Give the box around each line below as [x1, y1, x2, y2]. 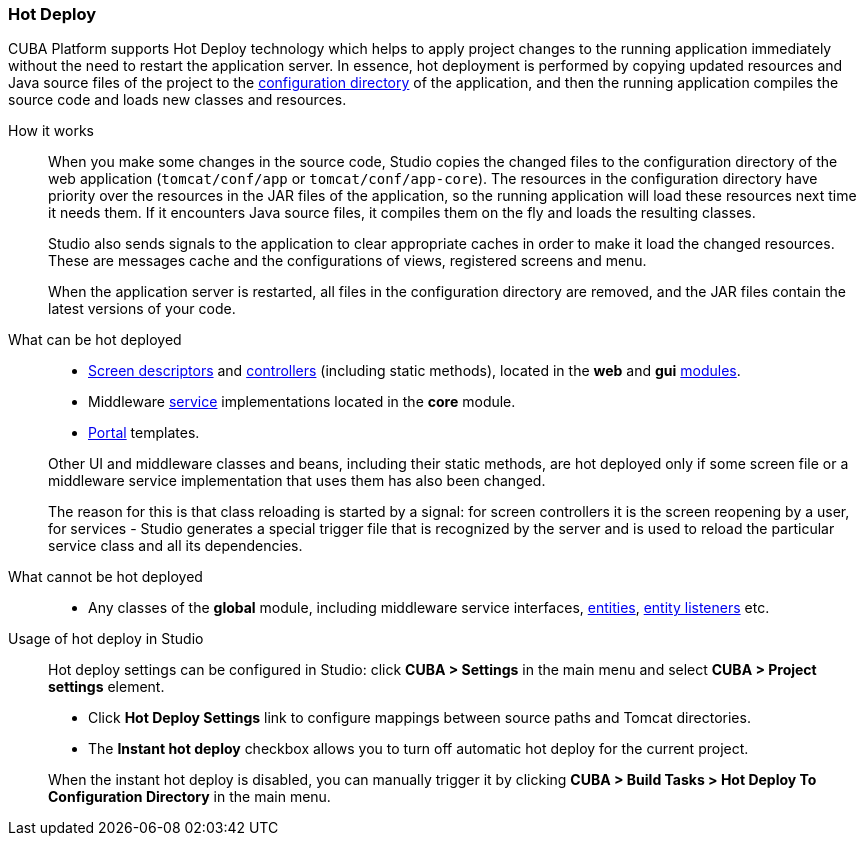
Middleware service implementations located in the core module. [88, 393, 516, 411]
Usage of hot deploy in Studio [8, 630, 204, 648]
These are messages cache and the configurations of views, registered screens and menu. [48, 252, 647, 270]
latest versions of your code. [48, 300, 236, 318]
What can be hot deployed [8, 331, 182, 349]
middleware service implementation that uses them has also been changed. [48, 472, 546, 490]
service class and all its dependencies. [48, 537, 303, 555]
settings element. [48, 678, 165, 696]
